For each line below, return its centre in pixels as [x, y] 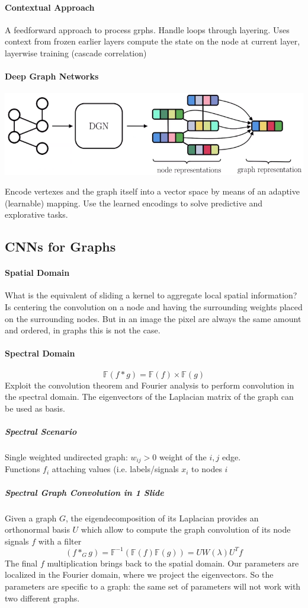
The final [21, 563]
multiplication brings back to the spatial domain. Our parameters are [173, 563]
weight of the [183, 457]
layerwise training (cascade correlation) [76, 52]
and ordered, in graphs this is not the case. [83, 330]
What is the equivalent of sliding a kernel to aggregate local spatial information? [151, 295]
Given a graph [31, 518]
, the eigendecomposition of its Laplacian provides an [162, 518]
